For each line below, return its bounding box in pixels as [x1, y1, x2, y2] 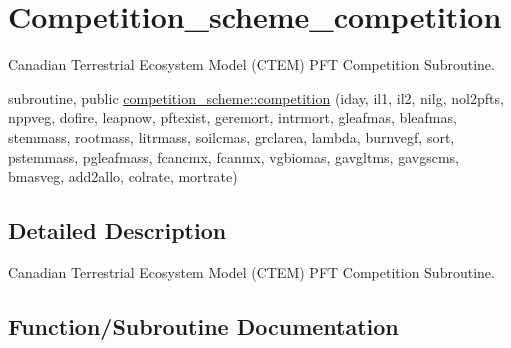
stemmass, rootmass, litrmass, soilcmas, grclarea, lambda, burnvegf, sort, [8, 126, 455, 147]
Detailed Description [8, 215, 227, 246]
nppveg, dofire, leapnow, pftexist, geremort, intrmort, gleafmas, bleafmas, [8, 107, 457, 128]
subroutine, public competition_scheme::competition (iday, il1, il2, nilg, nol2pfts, [8, 87, 504, 108]
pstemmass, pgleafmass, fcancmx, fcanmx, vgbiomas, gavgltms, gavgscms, [8, 146, 459, 167]
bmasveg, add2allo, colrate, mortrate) [8, 166, 238, 187]
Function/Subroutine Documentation [8, 310, 399, 341]
